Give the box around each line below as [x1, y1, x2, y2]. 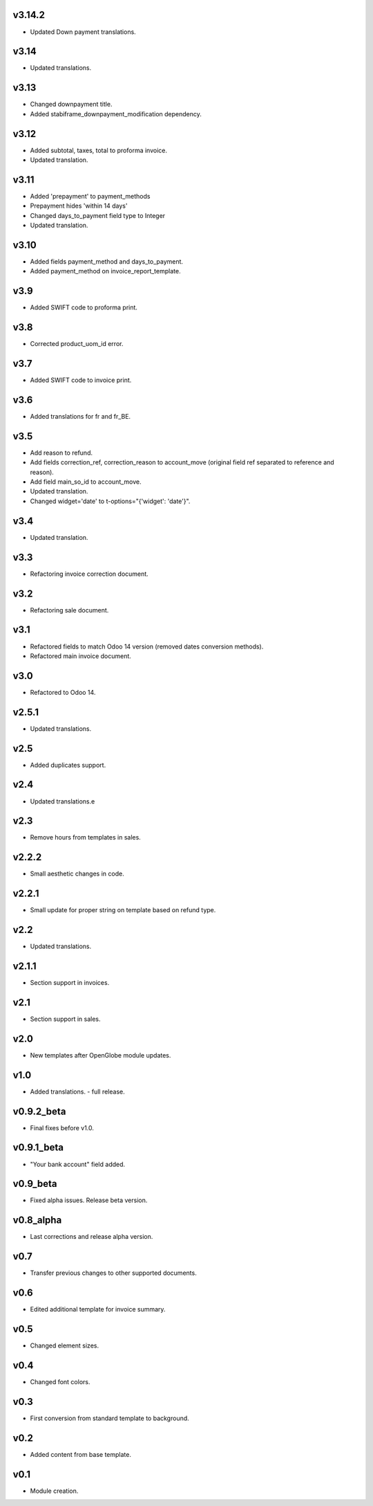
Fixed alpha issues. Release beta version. [30, 1196, 148, 1204]
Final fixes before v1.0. [30, 1123, 95, 1132]
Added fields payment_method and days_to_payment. [30, 257, 183, 266]
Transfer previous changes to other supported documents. [30, 1269, 197, 1277]
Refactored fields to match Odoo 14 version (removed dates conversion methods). [30, 642, 264, 651]
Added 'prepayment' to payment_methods [30, 192, 151, 200]
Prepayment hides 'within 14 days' [30, 201, 128, 210]
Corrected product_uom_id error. [30, 340, 124, 348]
